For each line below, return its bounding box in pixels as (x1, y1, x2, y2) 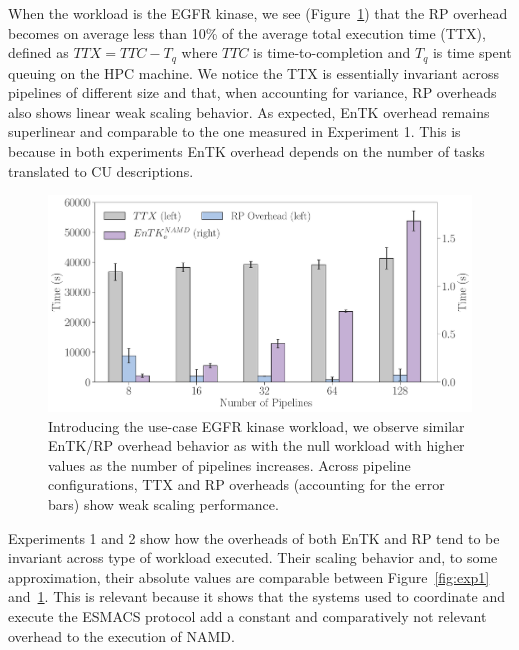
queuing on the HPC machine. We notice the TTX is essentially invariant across (8, 62, 500, 83)
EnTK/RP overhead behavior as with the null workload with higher (48, 435, 465, 456)
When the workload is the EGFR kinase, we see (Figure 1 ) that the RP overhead (8, 3, 508, 23)
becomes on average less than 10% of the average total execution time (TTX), (8, 22, 486, 43)
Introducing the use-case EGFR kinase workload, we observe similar (48, 415, 465, 436)
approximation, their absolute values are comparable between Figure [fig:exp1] (8, 566, 490, 587)
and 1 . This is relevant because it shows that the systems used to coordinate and (8, 586, 505, 607)
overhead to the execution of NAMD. (8, 625, 235, 646)
